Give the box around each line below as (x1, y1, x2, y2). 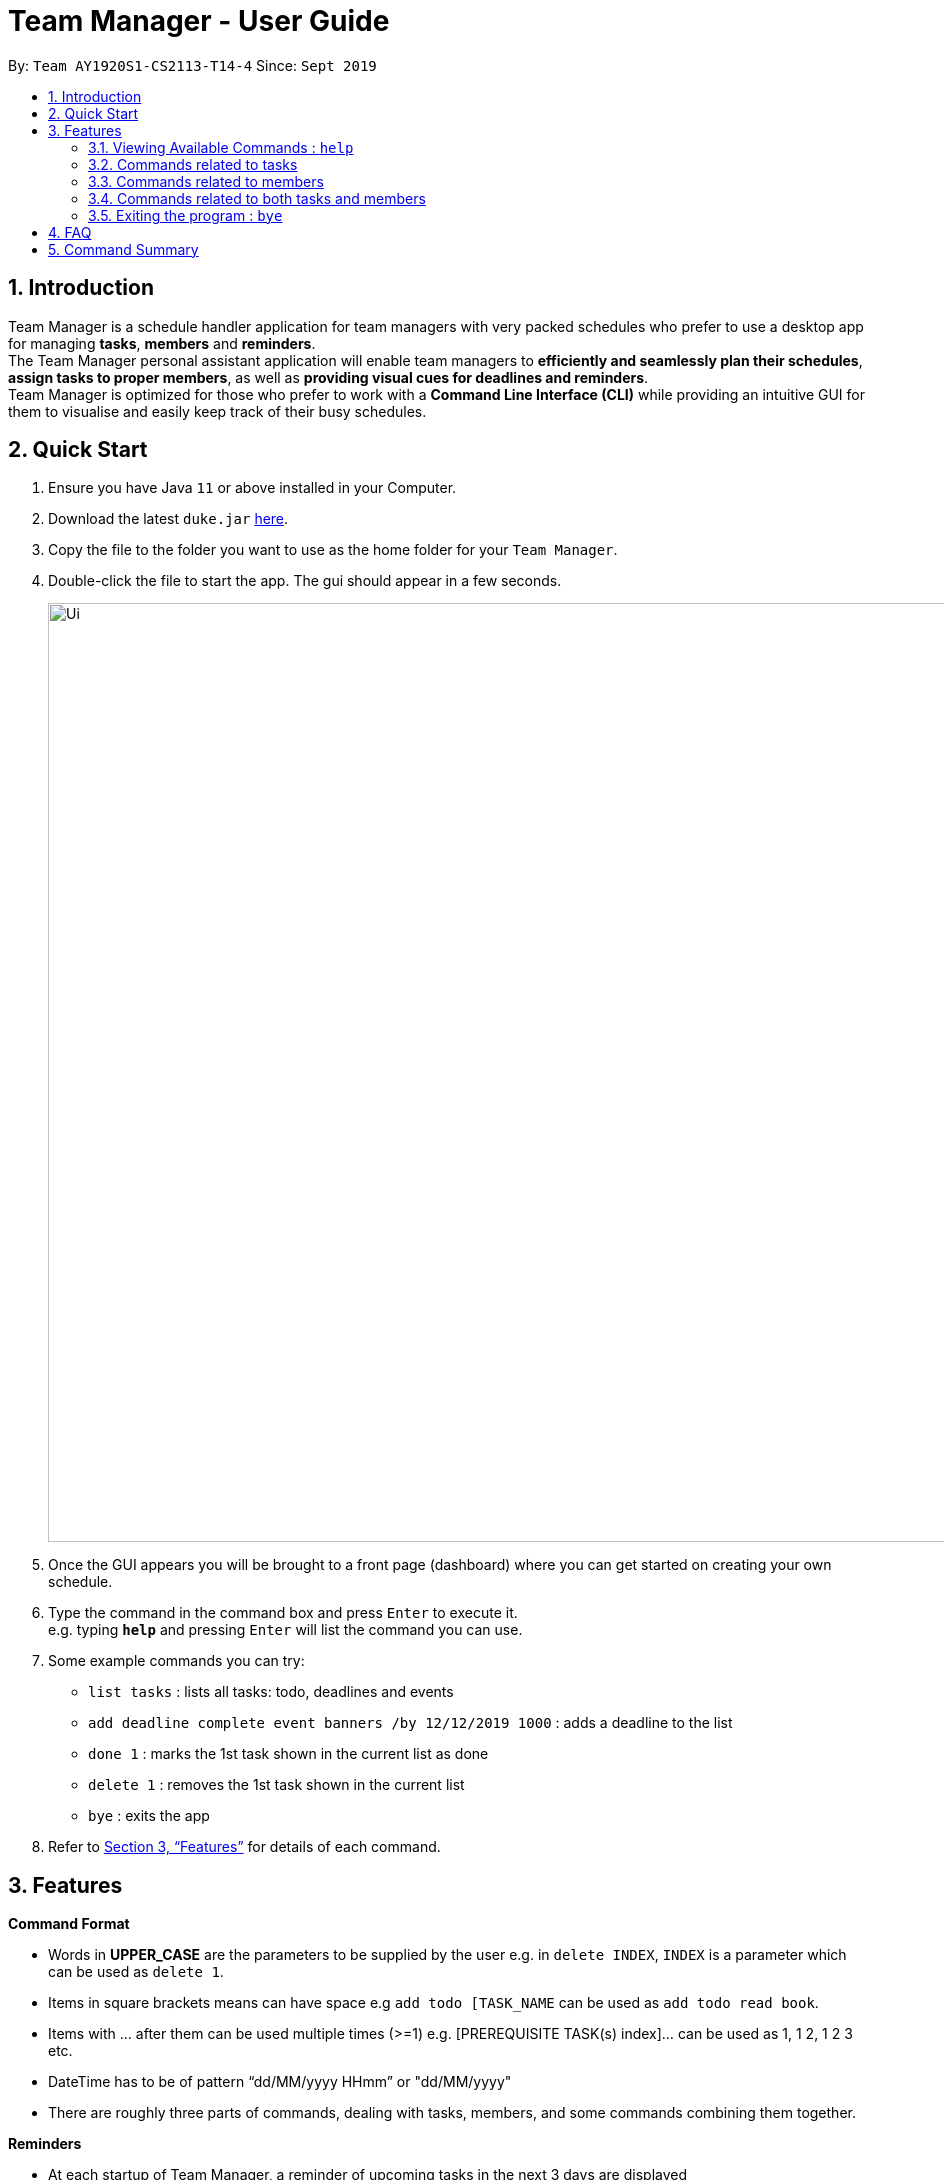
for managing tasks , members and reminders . (8, 334, 316, 352)
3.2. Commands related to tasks (88, 155, 298, 173)
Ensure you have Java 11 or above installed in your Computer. (48, 479, 457, 497)
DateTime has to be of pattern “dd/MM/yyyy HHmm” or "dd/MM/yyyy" (48, 2073, 512, 2091)
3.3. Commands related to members (88, 172, 324, 190)
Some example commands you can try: (48, 1652, 305, 1670)
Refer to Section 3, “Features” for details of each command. (48, 1838, 441, 1856)
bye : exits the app (88, 1807, 210, 1825)
